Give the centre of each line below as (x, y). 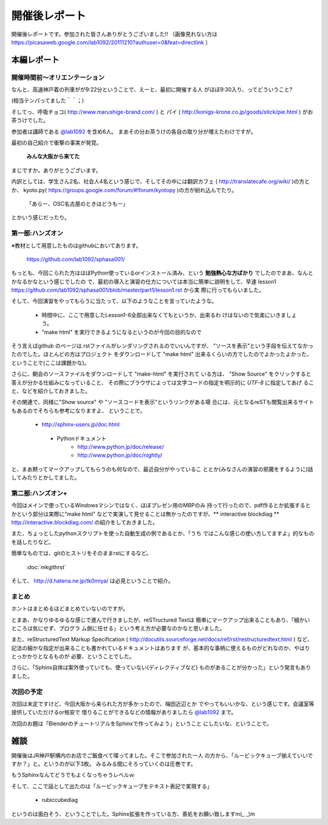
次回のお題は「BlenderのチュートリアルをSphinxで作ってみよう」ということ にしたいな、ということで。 (142, 724)
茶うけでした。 (30, 120)
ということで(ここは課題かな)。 (50, 363)
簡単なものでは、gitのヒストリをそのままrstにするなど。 (81, 553)
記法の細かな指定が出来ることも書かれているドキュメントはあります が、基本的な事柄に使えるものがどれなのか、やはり (161, 648)
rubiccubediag (60, 800)
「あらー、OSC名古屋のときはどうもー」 (77, 204)
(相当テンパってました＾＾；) (48, 101)
